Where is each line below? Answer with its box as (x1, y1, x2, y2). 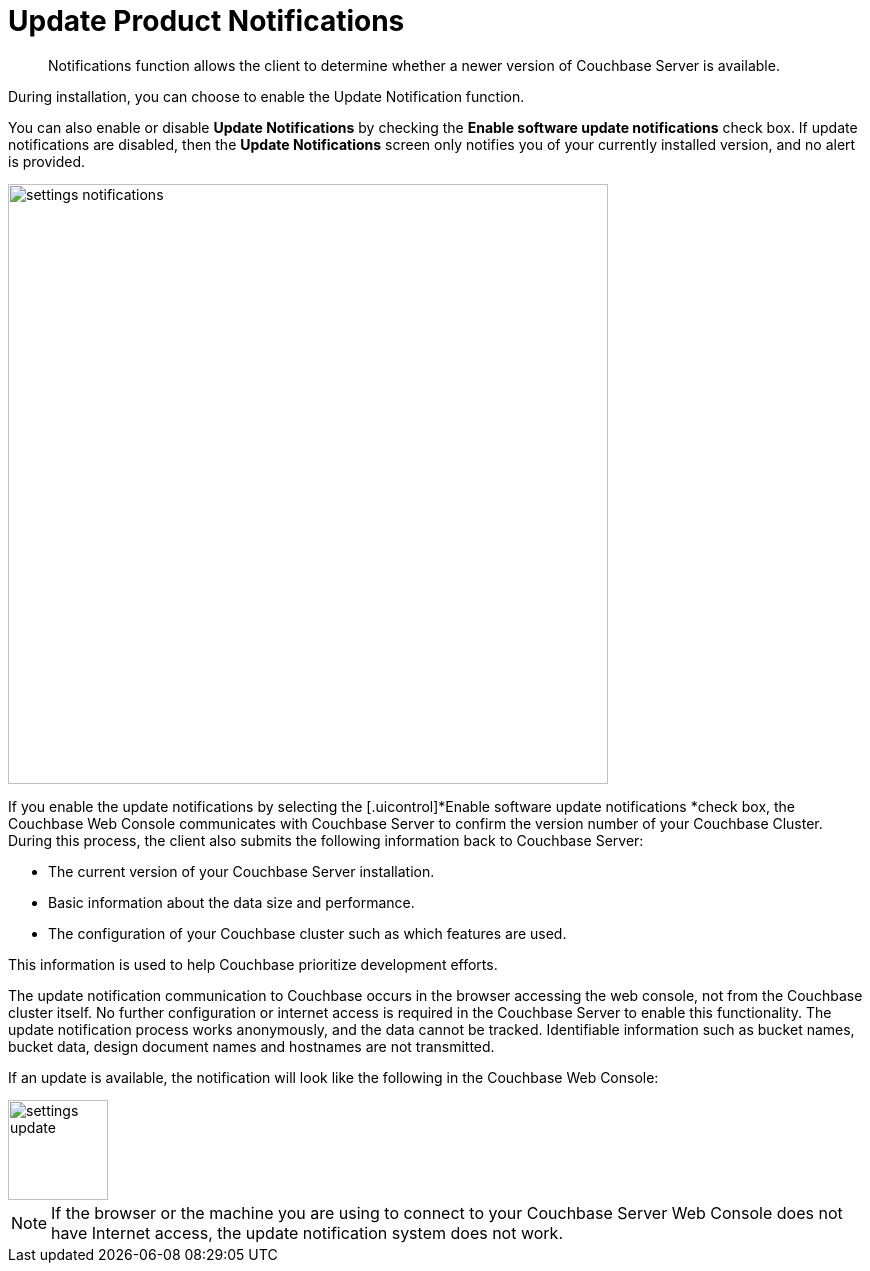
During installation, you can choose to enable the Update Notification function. (8, 87, 525, 105)
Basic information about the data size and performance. (48, 893, 415, 911)
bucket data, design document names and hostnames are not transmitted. (8, 1037, 495, 1055)
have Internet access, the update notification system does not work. (51, 1222, 563, 1243)
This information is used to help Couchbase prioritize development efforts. (8, 955, 498, 973)
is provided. (8, 152, 86, 170)
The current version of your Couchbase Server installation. (48, 862, 435, 880)
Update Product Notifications (8, 4, 405, 38)
